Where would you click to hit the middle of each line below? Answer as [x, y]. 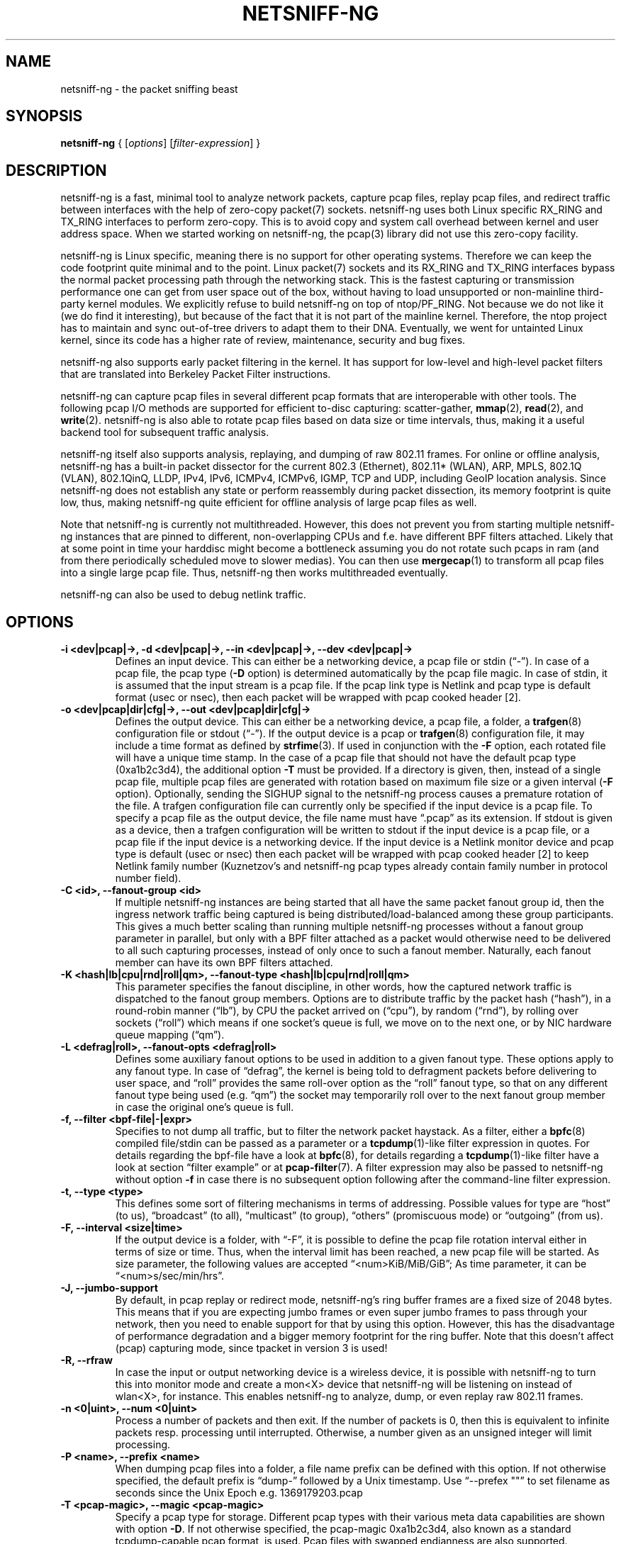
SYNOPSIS [44, 116]
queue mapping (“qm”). [170, 1035]
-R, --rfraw [86, 1360]
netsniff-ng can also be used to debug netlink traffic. [183, 595]
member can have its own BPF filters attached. [224, 963]
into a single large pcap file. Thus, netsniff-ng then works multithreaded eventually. [254, 573]
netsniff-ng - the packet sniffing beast [149, 89]
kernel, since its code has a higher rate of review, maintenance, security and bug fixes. [263, 340]
